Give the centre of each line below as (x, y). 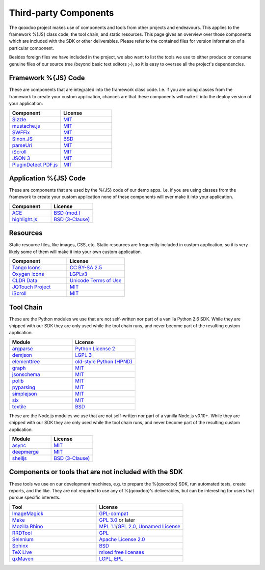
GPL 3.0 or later (117, 520)
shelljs (19, 458)
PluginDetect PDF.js (35, 165)
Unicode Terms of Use (96, 281)
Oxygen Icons (28, 274)
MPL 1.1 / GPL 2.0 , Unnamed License (140, 526)
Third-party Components (62, 13)
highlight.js (25, 219)
